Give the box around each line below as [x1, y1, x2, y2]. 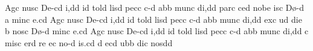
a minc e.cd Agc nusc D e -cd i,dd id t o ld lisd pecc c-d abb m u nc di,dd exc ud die [5, 13, 302, 25]
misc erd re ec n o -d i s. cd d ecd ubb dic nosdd [5, 36, 173, 49]
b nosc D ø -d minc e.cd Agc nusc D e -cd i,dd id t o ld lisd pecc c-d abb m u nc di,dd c [5, 25, 309, 37]
